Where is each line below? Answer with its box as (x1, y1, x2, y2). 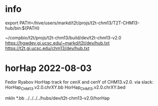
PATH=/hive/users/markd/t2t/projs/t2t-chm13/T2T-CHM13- (19, 20, 140, 26)
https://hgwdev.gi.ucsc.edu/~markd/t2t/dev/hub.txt (5, 40, 110, 46)
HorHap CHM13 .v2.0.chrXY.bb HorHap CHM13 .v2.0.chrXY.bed (5, 84, 126, 91)
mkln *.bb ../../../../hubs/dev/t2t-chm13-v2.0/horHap (5, 95, 110, 101)
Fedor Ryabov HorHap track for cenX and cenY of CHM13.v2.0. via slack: (5, 79, 154, 85)
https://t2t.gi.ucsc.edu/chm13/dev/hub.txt (5, 45, 90, 51)
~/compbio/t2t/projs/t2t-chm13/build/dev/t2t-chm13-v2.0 (5, 35, 122, 41)
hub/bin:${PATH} (5, 25, 40, 31)
